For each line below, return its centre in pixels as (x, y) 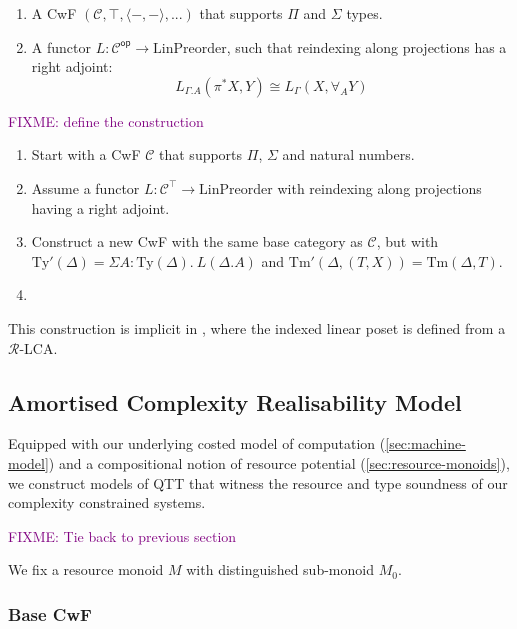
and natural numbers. (348, 154)
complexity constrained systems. (107, 502)
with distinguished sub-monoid (280, 569)
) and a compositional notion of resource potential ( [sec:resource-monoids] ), (279, 462)
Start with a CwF (86, 154)
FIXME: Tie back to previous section (122, 535)
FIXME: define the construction (106, 120)
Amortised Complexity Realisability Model (235, 401)
